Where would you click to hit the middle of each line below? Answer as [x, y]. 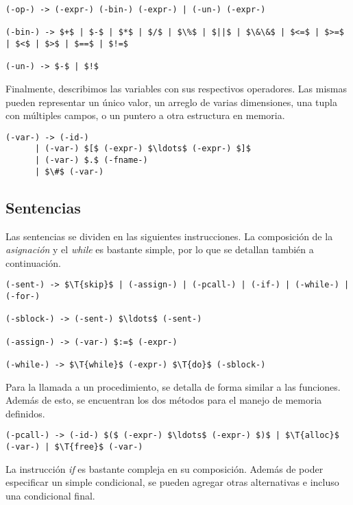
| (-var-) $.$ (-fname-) [91, 160]
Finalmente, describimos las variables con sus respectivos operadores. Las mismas [176, 88]
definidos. [25, 413]
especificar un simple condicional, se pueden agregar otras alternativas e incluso [172, 482]
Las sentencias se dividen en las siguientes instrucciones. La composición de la [169, 236]
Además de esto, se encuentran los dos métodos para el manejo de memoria [164, 400]
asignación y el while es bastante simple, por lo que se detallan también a [160, 249]
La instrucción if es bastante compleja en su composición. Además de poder [165, 468]
